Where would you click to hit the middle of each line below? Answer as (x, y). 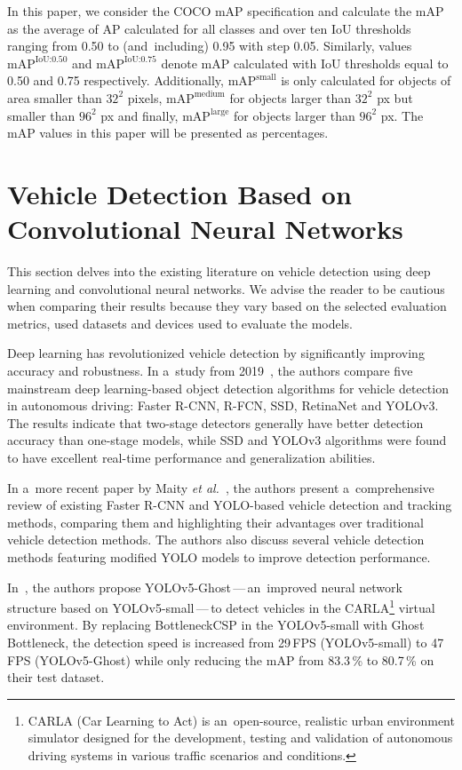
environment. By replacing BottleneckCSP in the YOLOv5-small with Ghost (216, 625)
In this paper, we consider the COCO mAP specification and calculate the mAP (226, 11)
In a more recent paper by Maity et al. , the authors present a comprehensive (221, 487)
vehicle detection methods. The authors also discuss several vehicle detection (216, 540)
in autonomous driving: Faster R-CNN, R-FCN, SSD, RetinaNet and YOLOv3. (223, 405)
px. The (402, 115)
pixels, (145, 97)
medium (209, 95)
